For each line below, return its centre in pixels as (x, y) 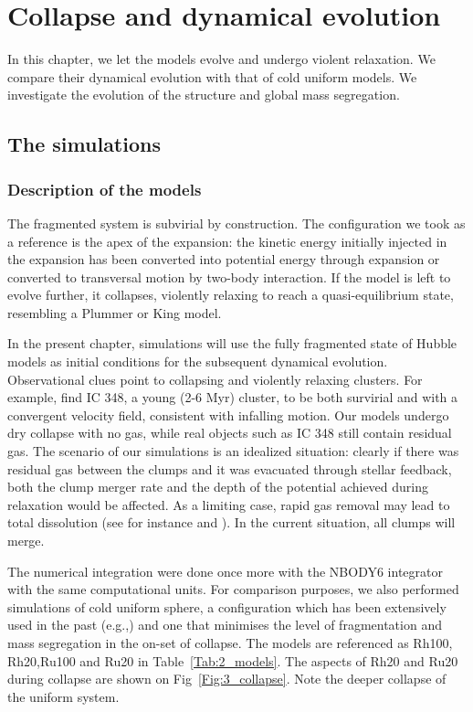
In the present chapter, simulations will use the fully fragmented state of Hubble (232, 343)
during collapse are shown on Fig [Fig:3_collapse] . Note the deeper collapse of (227, 679)
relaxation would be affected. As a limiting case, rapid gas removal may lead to (229, 504)
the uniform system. (63, 696)
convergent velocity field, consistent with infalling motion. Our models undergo (228, 414)
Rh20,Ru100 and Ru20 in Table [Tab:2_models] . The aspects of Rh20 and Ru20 (233, 660)
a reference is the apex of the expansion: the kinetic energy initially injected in (227, 241)
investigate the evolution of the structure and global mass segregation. (204, 95)
